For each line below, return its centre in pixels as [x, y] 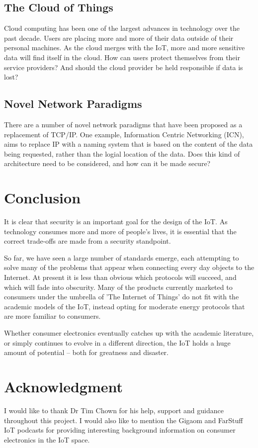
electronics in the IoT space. [47, 439]
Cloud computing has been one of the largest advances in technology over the [122, 28]
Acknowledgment [63, 386]
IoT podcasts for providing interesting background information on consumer [120, 430]
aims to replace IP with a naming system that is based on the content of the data [129, 144]
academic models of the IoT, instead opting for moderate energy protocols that [125, 306]
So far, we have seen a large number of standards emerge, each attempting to [122, 257]
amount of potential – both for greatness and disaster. [86, 352]
